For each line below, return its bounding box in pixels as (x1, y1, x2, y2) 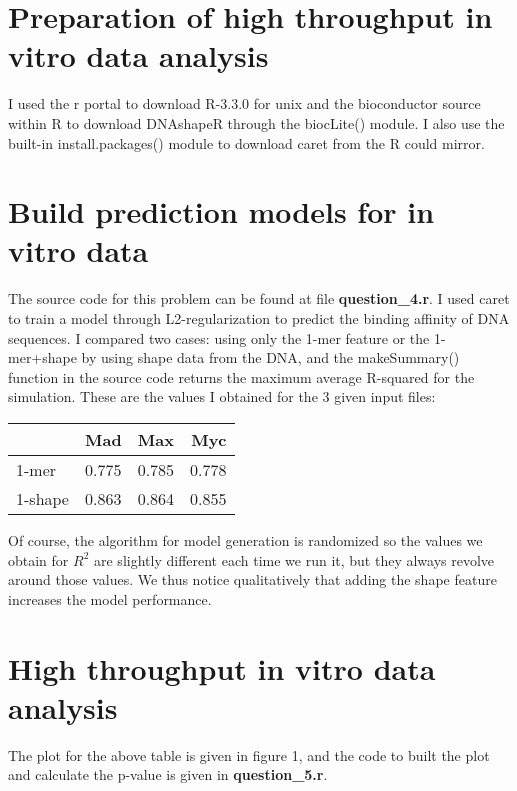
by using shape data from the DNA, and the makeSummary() (81, 347, 460, 368)
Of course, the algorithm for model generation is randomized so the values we (8, 529, 483, 550)
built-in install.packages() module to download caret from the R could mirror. (8, 132, 485, 153)
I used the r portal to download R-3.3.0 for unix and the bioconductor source (8, 93, 481, 114)
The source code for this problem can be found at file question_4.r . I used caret (8, 288, 510, 309)
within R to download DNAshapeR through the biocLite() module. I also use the (8, 112, 505, 133)
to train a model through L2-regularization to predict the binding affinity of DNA (8, 308, 510, 328)
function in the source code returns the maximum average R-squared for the (8, 366, 475, 387)
